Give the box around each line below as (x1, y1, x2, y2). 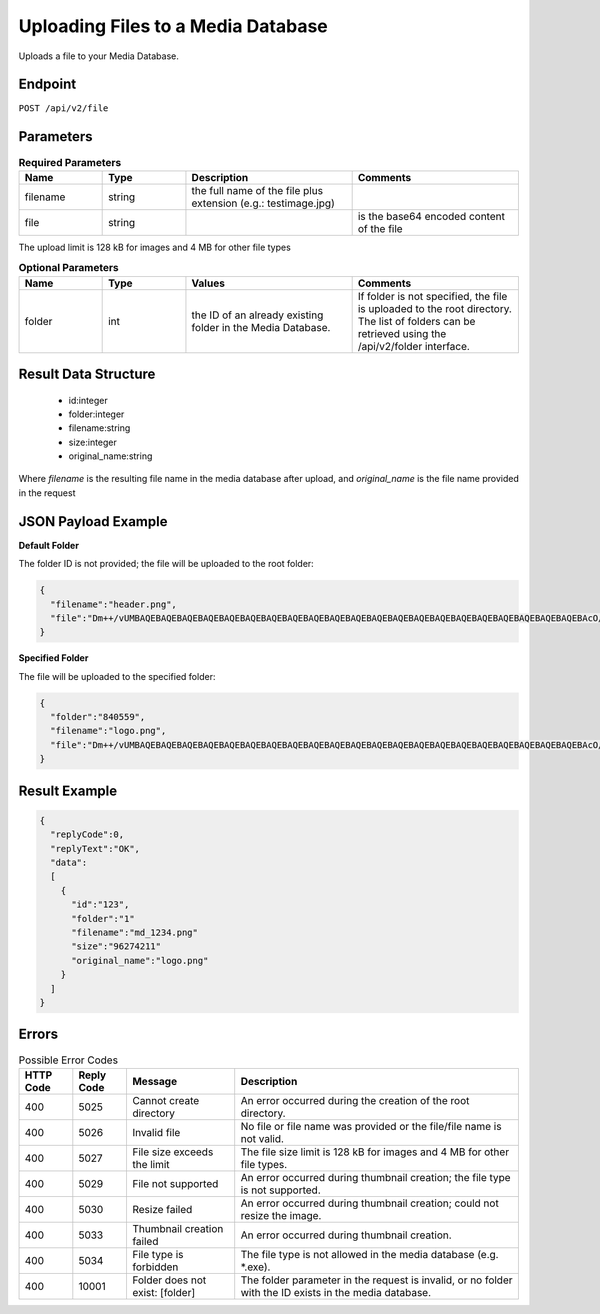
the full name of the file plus (191, 183, 324, 197)
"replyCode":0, (50, 829, 125, 840)
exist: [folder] (131, 1285, 196, 1299)
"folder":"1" (71, 913, 135, 924)
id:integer (68, 394, 109, 406)
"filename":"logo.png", (50, 725, 167, 737)
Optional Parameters (18, 261, 119, 275)
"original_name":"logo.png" (71, 955, 209, 966)
